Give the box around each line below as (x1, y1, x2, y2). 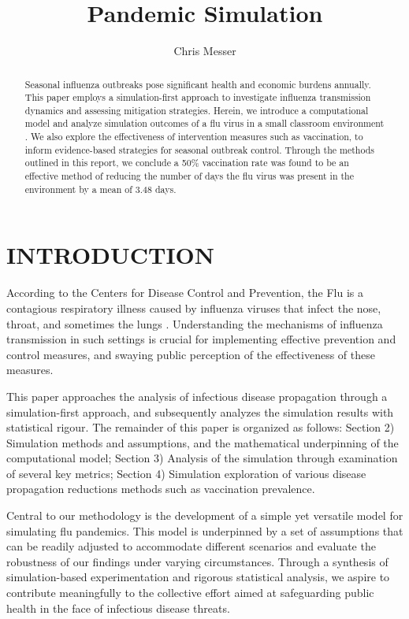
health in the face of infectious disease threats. (6, 599, 230, 616)
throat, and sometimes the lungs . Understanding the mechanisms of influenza (6, 315, 383, 332)
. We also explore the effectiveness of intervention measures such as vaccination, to (24, 130, 363, 143)
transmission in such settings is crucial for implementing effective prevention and (6, 331, 396, 347)
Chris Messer (173, 43, 236, 59)
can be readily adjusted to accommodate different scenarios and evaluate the (6, 538, 376, 554)
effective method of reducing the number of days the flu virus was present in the (24, 169, 355, 183)
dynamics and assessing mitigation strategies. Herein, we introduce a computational (24, 103, 369, 117)
